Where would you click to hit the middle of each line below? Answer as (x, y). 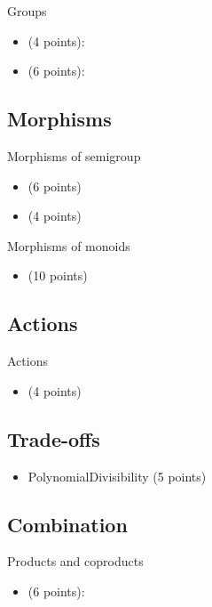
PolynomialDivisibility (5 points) (117, 476)
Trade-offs (54, 438)
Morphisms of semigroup (74, 155)
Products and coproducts (75, 561)
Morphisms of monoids (69, 245)
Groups (27, 11)
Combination (67, 524)
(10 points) (58, 275)
